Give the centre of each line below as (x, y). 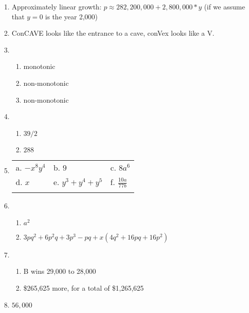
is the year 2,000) (72, 16)
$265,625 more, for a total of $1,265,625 (84, 288)
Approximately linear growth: (56, 6)
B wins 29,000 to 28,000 (60, 271)
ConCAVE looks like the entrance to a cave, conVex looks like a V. (113, 33)
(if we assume (224, 6)
